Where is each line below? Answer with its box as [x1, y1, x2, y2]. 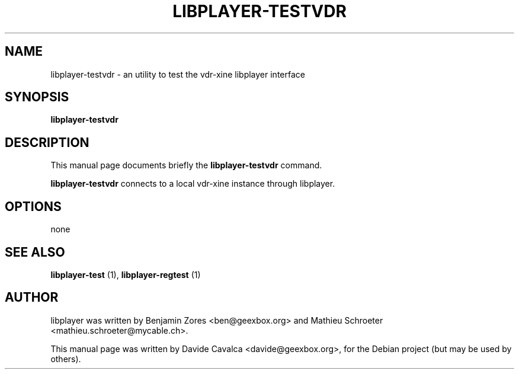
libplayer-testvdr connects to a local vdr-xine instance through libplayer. [50, 178, 335, 189]
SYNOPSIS [5, 89, 69, 105]
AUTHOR [5, 290, 59, 305]
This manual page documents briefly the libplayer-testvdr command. [50, 160, 322, 171]
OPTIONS [5, 199, 62, 214]
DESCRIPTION [5, 135, 89, 150]
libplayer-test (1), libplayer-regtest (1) [50, 269, 201, 280]
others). [50, 353, 81, 364]
